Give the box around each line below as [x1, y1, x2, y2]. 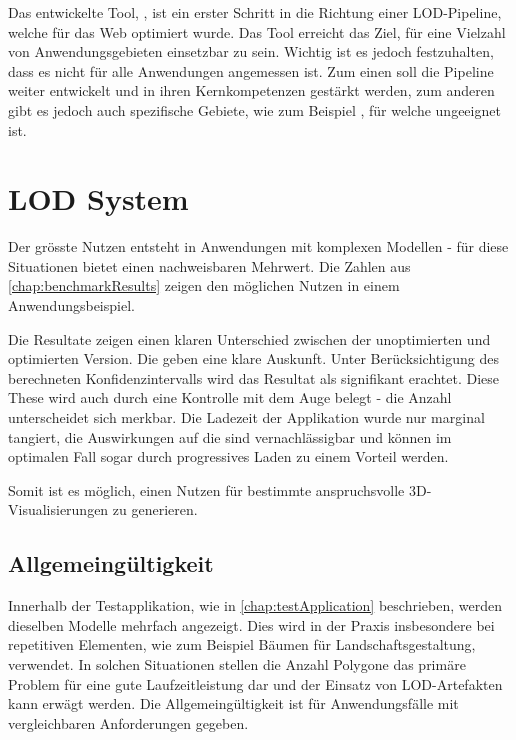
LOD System [8, 178, 189, 219]
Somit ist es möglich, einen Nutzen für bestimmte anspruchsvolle [8, 479, 405, 500]
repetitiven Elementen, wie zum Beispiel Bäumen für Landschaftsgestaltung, [8, 634, 476, 655]
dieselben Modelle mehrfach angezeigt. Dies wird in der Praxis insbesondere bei [8, 614, 495, 635]
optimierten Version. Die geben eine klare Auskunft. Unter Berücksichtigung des [8, 348, 499, 369]
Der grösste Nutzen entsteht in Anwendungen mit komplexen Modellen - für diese [8, 236, 509, 257]
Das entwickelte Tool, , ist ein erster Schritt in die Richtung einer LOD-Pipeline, [8, 2, 502, 22]
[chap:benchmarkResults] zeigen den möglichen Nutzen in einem [8, 275, 400, 296]
